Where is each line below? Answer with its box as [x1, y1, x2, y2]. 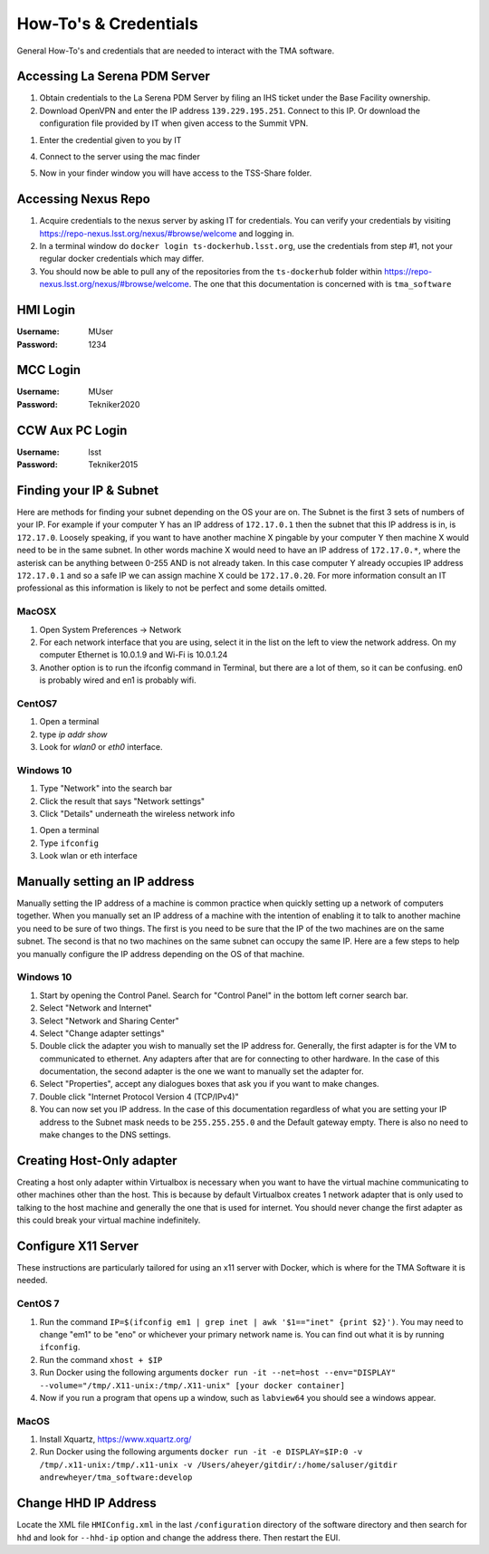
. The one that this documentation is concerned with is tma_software [188, 279, 452, 290]
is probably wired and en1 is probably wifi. [39, 675, 197, 686]
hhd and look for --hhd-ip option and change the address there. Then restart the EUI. [16, 1531, 341, 1543]
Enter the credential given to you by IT [39, 134, 182, 145]
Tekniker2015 [88, 459, 139, 470]
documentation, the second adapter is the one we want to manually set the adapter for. [39, 1066, 364, 1077]
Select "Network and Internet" [39, 1002, 153, 1013]
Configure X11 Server [16, 1238, 139, 1253]
